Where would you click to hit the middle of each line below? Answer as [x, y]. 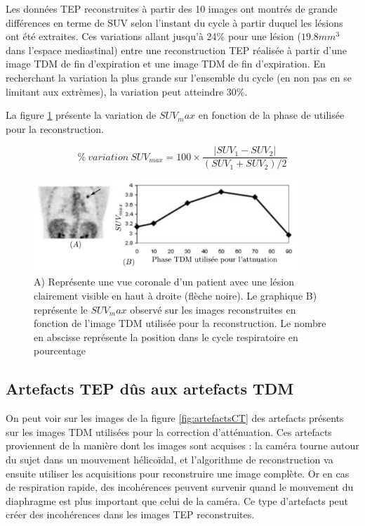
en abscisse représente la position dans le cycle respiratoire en [166, 336]
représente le [61, 309]
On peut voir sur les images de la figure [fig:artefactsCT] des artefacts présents [175, 418]
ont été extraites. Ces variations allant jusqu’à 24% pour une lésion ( [153, 36]
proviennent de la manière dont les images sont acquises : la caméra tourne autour [182, 445]
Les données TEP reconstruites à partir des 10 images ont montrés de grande [172, 8]
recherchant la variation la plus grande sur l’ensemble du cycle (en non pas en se [179, 77]
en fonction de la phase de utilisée [271, 115]
